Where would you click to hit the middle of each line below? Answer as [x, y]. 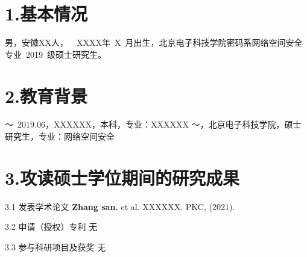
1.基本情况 [46, 14]
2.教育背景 [46, 95]
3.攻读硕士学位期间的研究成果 [122, 177]
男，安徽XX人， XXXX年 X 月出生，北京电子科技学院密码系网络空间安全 [154, 42]
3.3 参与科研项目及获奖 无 [55, 246]
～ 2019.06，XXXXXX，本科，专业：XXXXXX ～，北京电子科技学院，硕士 [153, 124]
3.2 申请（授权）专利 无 [51, 227]
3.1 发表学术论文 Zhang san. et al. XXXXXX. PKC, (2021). [120, 206]
